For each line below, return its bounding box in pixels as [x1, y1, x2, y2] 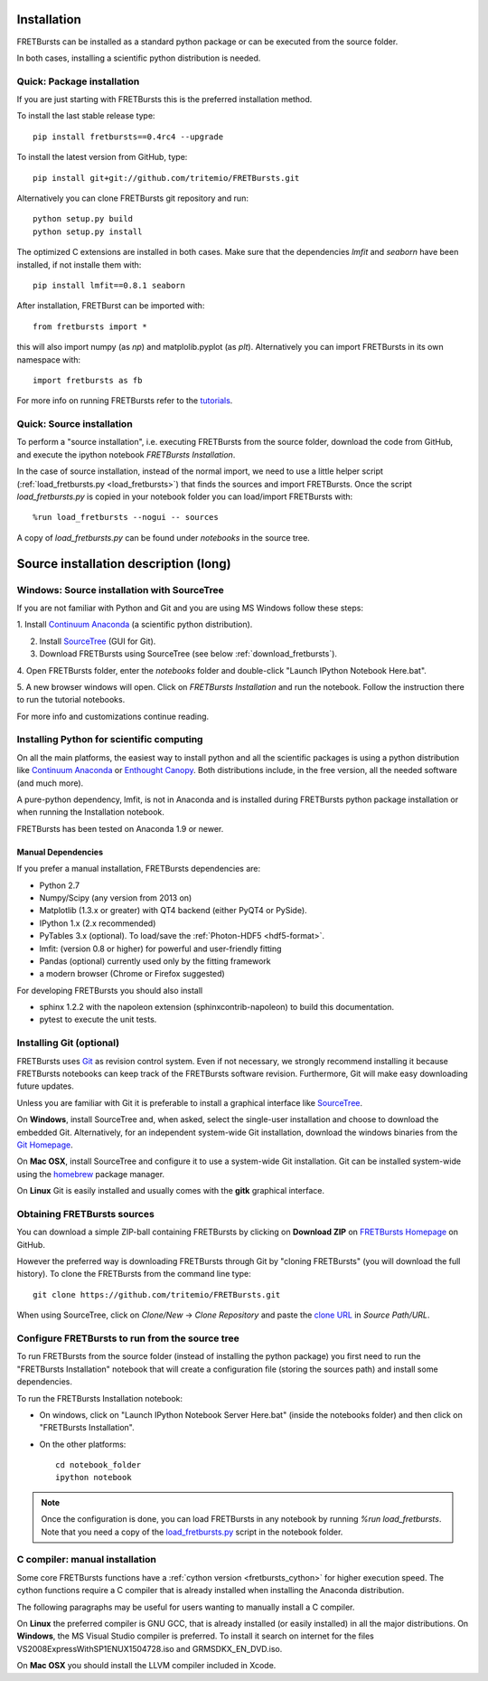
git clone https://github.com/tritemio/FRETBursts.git [33, 1289, 281, 1299]
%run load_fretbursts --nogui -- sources [33, 512, 219, 523]
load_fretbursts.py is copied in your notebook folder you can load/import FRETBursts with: [16, 491, 353, 502]
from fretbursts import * [33, 321, 148, 332]
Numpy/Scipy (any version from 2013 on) [39, 892, 192, 903]
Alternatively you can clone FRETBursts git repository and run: [16, 193, 249, 203]
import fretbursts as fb [33, 375, 143, 385]
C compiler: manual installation [16, 1554, 157, 1566]
